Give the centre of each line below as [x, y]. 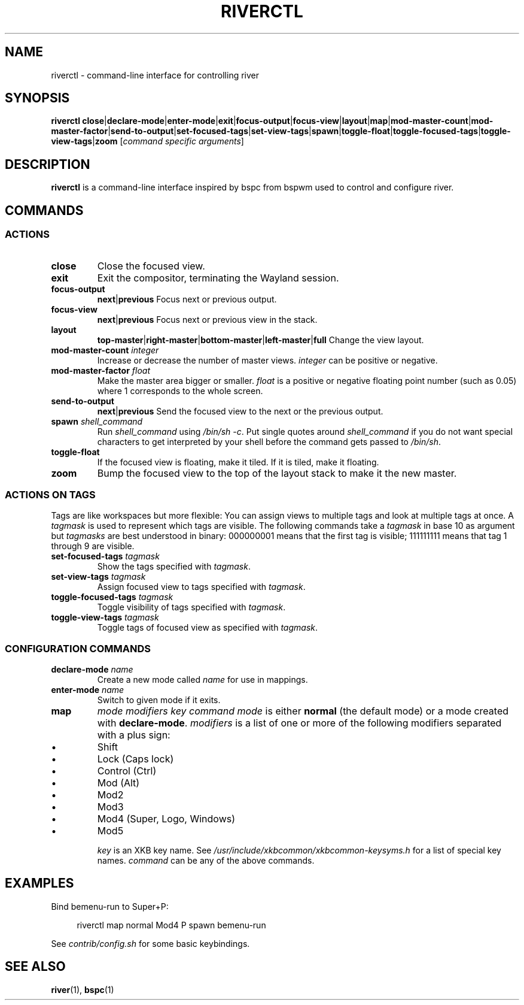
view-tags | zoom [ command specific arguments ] [147, 141]
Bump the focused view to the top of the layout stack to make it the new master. [277, 473]
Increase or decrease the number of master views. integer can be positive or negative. [267, 360]
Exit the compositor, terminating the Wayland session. [218, 278]
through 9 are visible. [93, 546]
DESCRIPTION [48, 164]
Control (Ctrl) [127, 771]
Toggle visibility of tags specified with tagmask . [191, 607]
